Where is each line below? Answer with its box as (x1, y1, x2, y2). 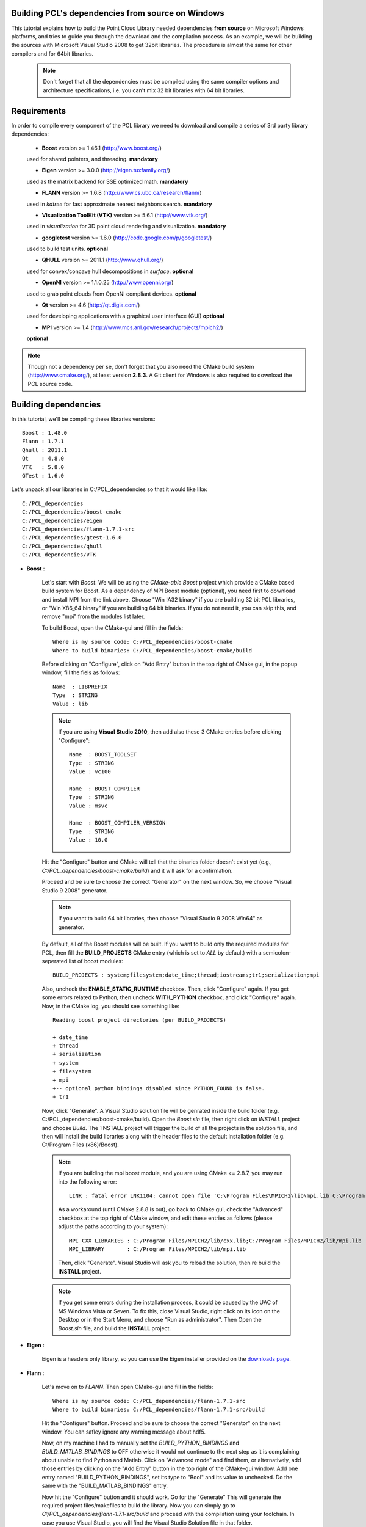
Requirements (11, 106, 66, 116)
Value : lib (52, 700, 88, 707)
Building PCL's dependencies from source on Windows (11, 8, 224, 18)
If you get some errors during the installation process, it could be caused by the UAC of (58, 1299, 278, 1307)
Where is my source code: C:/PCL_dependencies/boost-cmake (52, 638, 233, 646)
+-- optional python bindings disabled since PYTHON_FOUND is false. (52, 1085, 265, 1092)
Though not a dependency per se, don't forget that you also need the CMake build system (27, 363, 254, 370)
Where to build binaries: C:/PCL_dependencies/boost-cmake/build (52, 647, 253, 654)
